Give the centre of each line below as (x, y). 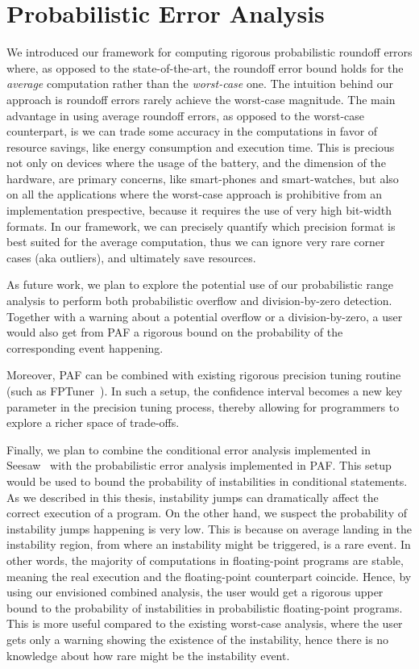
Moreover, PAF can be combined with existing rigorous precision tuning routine (204, 375)
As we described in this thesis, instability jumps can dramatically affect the (193, 497)
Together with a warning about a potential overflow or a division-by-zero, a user (205, 316)
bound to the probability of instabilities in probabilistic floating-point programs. (205, 607)
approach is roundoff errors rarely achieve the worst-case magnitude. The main (201, 99)
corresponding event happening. (85, 347)
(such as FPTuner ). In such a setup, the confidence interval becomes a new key (205, 391)
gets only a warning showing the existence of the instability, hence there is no (198, 639)
